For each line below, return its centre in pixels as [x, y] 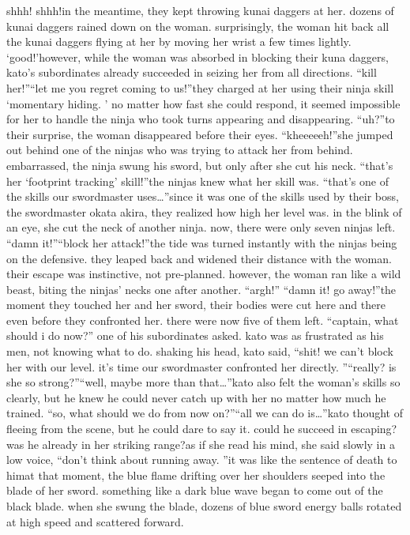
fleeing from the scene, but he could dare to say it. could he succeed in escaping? [202, 429]
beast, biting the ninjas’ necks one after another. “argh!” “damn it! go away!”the [201, 289]
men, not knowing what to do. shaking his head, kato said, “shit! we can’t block [200, 351]
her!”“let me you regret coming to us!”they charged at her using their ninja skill [200, 87]
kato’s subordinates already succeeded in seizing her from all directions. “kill [192, 72]
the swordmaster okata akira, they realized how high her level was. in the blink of [204, 211]
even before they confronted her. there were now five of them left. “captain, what [203, 320]
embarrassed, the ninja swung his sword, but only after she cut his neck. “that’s [200, 165]
